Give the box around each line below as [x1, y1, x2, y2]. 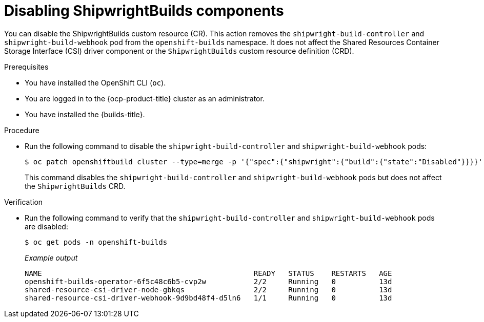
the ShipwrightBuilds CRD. [25, 181, 126, 190]
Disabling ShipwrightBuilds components [4, 2, 284, 19]
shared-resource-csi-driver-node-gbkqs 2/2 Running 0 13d [25, 285, 392, 294]
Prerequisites [4, 62, 49, 71]
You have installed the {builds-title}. [25, 110, 145, 119]
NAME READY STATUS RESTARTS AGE [25, 269, 392, 277]
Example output [25, 253, 78, 262]
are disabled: [25, 222, 68, 231]
